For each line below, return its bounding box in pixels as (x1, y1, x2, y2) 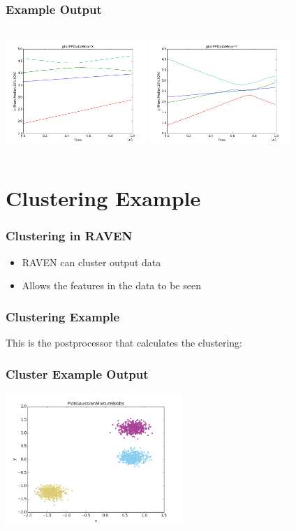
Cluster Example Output (6, 365, 149, 382)
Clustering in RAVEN (6, 227, 133, 245)
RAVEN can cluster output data (22, 254, 161, 269)
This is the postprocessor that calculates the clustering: (6, 335, 242, 349)
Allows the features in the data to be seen (22, 278, 201, 293)
